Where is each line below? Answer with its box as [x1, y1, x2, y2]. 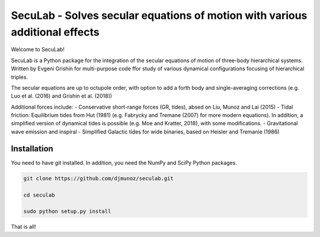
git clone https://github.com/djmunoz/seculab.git [23, 175, 174, 181]
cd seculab [23, 191, 55, 198]
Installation [11, 144, 53, 154]
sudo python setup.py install [23, 208, 111, 215]
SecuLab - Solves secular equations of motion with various [11, 9, 308, 22]
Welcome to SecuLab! [11, 46, 65, 53]
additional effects [11, 25, 100, 38]
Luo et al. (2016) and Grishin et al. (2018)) [11, 92, 113, 100]
